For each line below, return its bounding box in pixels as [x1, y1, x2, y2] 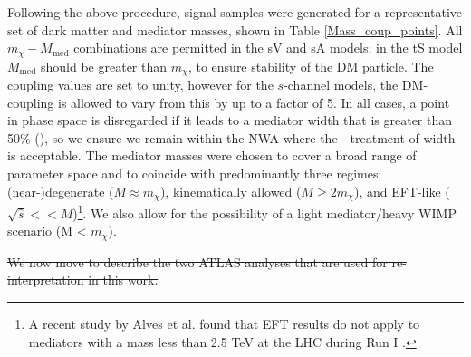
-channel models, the [284, 75, 399, 94]
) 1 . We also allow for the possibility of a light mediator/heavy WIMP [72, 201, 457, 222]
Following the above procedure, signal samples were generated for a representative [7, 3, 463, 21]
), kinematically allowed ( [159, 181, 302, 200]
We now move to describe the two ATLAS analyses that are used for [7, 252, 388, 271]
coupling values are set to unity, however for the [7, 75, 274, 94]
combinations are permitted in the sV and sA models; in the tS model [73, 38, 463, 57]
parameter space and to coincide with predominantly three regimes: [7, 164, 382, 183]
